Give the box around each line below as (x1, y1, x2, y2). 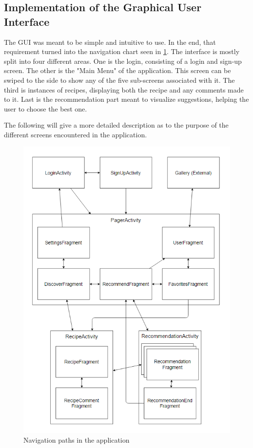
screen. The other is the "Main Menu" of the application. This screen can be (4, 65, 231, 75)
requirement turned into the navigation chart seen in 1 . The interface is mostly (4, 46, 240, 56)
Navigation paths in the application (23, 434, 130, 445)
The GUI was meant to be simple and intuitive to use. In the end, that (4, 37, 216, 47)
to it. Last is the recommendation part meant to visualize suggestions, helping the (4, 94, 249, 104)
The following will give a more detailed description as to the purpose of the (4, 120, 229, 130)
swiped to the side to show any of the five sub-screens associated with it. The (4, 75, 235, 85)
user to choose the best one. (4, 103, 87, 113)
